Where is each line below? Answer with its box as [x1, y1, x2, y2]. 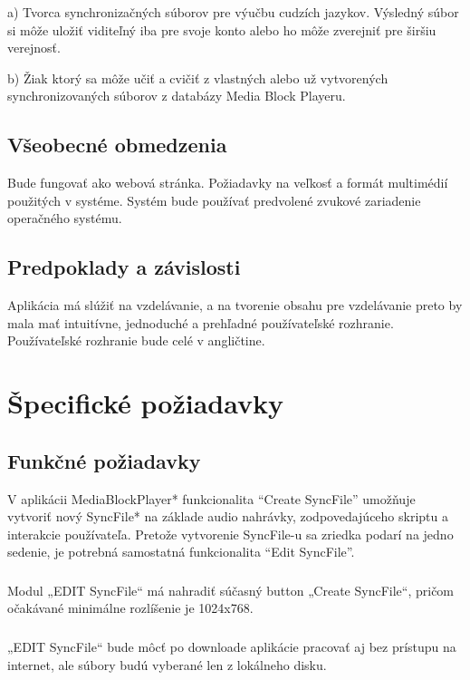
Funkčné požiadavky [7, 446, 201, 474]
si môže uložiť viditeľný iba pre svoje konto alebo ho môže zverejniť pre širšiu [7, 20, 436, 39]
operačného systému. [7, 209, 122, 228]
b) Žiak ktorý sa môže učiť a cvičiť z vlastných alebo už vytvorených [7, 68, 388, 87]
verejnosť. [7, 38, 61, 57]
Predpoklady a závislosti [7, 253, 241, 281]
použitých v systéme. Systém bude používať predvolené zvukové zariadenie [7, 190, 421, 209]
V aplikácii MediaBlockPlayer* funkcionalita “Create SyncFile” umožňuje [7, 489, 416, 508]
